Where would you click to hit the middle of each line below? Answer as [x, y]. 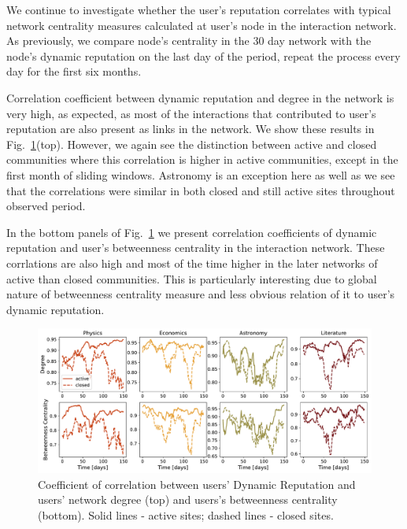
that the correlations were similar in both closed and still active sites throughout [201, 190]
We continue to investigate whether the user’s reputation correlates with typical [199, 9]
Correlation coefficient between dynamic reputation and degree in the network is [200, 97]
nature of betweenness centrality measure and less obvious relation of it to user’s [201, 294]
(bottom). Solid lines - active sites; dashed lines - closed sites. [186, 514]
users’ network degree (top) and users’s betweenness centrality [188, 499]
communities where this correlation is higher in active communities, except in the [202, 159]
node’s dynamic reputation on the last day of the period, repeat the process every [203, 55]
